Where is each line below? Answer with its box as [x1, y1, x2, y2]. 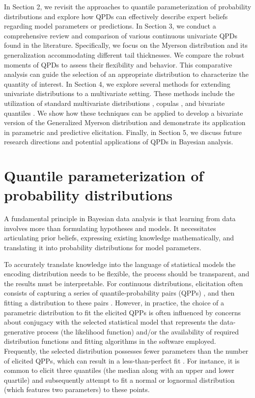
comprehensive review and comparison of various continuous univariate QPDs [4, 30, 238, 40]
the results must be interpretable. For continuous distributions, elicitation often [4, 278, 243, 288]
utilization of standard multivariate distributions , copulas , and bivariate [4, 98, 225, 108]
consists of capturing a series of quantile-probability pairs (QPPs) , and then [4, 288, 235, 298]
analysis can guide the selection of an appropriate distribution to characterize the [4, 69, 249, 79]
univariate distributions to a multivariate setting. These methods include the [4, 88, 235, 99]
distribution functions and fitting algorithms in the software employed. [4, 336, 216, 346]
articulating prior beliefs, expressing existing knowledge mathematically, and [4, 232, 234, 243]
